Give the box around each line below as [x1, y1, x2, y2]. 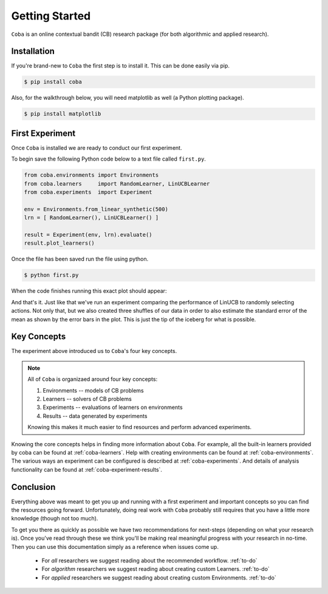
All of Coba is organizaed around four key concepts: [27, 376, 158, 383]
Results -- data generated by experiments [43, 412, 148, 419]
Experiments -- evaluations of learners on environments [43, 404, 183, 411]
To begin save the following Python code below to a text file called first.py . [11, 155, 207, 162]
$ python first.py [24, 271, 79, 279]
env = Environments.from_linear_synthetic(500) [24, 206, 168, 212]
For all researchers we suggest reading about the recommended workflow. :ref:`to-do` [41, 557, 258, 564]
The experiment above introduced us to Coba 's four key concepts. [11, 348, 177, 355]
